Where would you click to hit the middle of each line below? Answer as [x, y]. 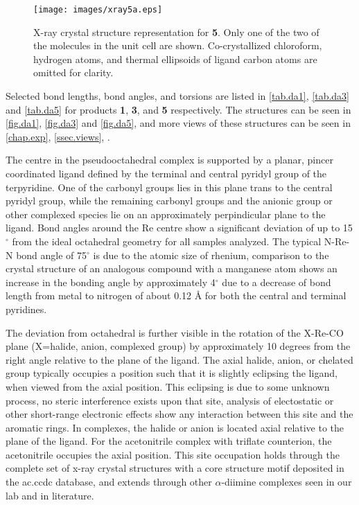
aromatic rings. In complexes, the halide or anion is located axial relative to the [175, 427]
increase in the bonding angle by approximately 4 [111, 282]
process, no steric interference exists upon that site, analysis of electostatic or [170, 400]
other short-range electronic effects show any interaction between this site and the [179, 414]
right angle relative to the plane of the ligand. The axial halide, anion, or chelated [179, 359]
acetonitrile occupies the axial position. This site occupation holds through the [173, 454]
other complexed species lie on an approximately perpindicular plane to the [166, 214]
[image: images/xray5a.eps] [98, 10]
